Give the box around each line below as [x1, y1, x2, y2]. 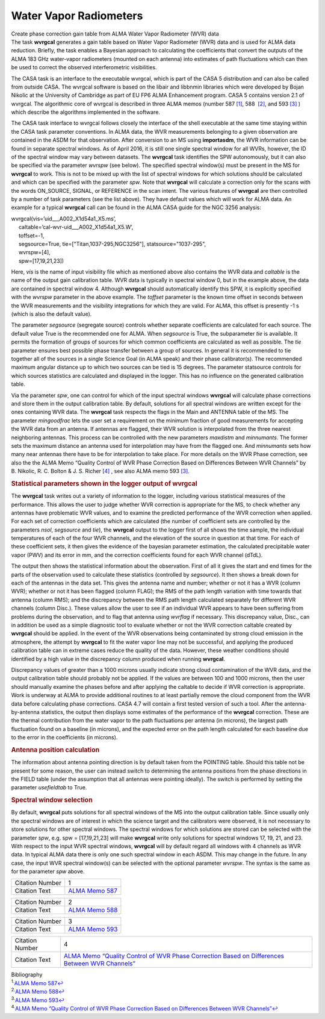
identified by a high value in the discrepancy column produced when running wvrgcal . [11, 655, 226, 662]
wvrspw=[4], [18, 249, 51, 256]
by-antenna [11, 708, 40, 715]
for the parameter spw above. [11, 868, 85, 875]
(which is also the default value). [11, 310, 92, 318]
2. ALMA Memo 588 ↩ [11, 987, 65, 995]
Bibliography [11, 971, 43, 979]
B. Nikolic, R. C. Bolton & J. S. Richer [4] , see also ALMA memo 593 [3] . [11, 468, 190, 475]
